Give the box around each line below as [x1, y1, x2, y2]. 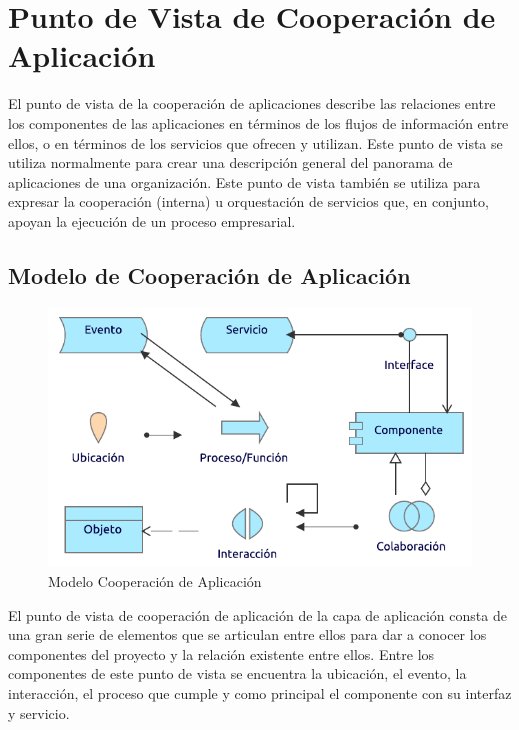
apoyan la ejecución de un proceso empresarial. [8, 210, 296, 231]
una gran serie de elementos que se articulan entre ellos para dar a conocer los [8, 624, 487, 645]
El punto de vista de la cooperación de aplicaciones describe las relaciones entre [8, 93, 496, 114]
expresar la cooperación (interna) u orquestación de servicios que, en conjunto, [8, 191, 489, 212]
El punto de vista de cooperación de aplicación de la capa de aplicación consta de [8, 604, 507, 625]
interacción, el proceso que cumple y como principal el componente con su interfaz [8, 682, 512, 703]
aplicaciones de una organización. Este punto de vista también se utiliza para [8, 171, 481, 192]
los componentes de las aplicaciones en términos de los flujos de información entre [8, 112, 509, 133]
